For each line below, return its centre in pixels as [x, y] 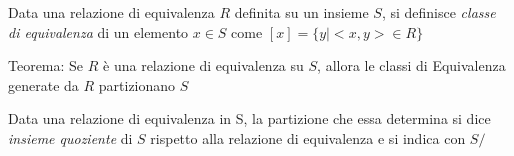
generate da [43, 84]
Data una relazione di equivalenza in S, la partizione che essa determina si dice [249, 118]
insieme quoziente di [70, 137]
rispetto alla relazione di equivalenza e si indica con [308, 137]
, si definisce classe [438, 12]
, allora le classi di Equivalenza [411, 65]
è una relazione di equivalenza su [203, 65]
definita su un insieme [301, 12]
